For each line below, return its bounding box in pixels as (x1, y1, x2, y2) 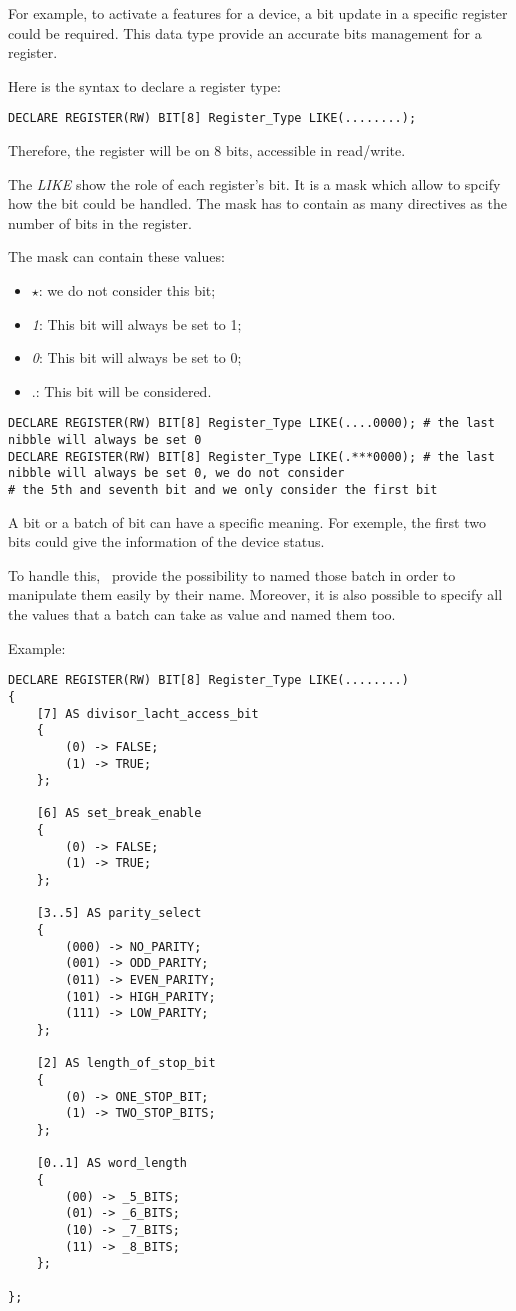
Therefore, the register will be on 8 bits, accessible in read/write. (8, 140, 406, 161)
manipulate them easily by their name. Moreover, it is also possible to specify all (8, 584, 503, 605)
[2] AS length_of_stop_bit (36, 1056, 216, 1071)
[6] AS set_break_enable (36, 806, 202, 821)
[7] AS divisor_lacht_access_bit (36, 706, 259, 721)
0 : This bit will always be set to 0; (31, 347, 242, 368)
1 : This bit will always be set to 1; (31, 313, 242, 334)
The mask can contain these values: (8, 246, 225, 267)
